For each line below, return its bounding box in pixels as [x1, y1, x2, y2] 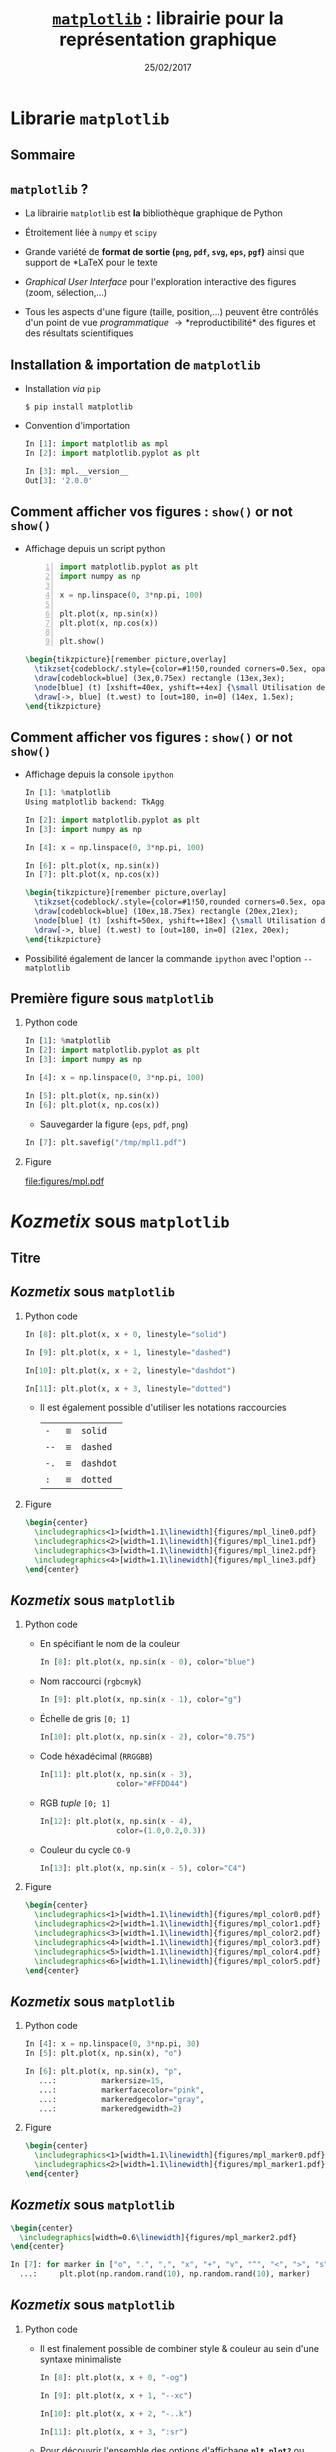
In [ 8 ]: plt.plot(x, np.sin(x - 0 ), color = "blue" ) [39, 1657, 256, 1667]
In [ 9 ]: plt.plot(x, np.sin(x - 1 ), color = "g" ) [39, 1695, 242, 1705]
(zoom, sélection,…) [24, 287, 108, 299]
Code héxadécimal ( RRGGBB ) [39, 1750, 153, 1762]
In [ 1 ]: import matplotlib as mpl [24, 438, 169, 449]
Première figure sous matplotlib [10, 990, 215, 1007]
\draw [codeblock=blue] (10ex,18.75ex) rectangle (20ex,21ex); [34, 907, 299, 917]
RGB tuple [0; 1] [39, 1797, 111, 1809]
